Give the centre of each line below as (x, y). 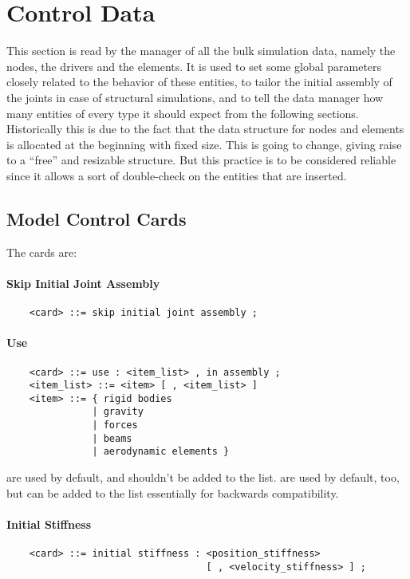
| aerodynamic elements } (161, 452)
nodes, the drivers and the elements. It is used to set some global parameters (194, 66)
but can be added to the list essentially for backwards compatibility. (173, 492)
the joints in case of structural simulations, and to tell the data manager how (195, 97)
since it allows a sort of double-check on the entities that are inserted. (177, 175)
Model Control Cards (97, 218)
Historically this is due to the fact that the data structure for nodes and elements (205, 129)
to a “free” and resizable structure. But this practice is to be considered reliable (201, 160)
